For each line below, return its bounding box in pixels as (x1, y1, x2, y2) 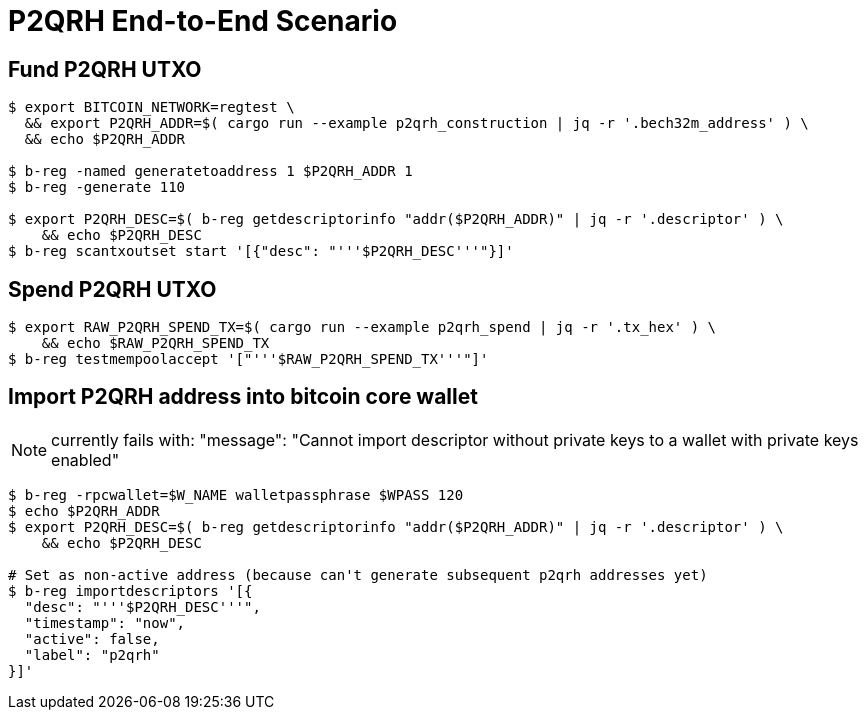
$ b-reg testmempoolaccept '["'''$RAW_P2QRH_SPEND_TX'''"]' (8, 351, 489, 368)
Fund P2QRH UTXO (8, 56, 202, 82)
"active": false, (24, 630, 160, 647)
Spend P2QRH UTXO (8, 276, 217, 302)
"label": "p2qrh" (24, 646, 160, 663)
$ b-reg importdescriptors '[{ (8, 582, 253, 599)
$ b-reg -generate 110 (8, 179, 186, 196)
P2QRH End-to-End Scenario (8, 4, 398, 38)
